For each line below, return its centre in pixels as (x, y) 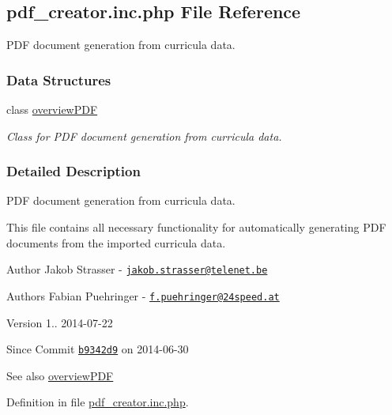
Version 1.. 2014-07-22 (60, 322)
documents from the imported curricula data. (116, 242)
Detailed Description (73, 171)
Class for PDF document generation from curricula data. (144, 136)
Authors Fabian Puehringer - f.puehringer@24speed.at (143, 295)
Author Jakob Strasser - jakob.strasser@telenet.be (137, 269)
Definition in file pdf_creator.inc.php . (98, 402)
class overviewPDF (52, 109)
